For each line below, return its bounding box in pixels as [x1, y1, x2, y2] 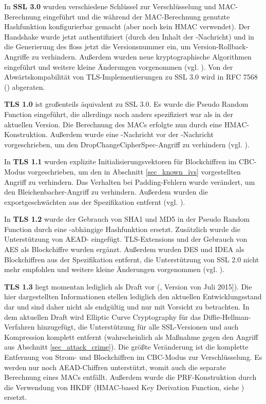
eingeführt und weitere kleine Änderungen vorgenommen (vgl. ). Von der [4, 61, 233, 72]
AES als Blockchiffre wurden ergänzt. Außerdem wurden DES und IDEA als [4, 244, 244, 255]
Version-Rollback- [193, 41, 249, 52]
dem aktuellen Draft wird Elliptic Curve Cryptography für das [4, 311, 201, 322]
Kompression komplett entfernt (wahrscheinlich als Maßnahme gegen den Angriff [4, 331, 258, 342]
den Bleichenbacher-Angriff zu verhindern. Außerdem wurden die [4, 186, 208, 197]
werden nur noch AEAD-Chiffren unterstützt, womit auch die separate [4, 361, 226, 372]
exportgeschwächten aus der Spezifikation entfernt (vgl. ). [4, 196, 185, 207]
